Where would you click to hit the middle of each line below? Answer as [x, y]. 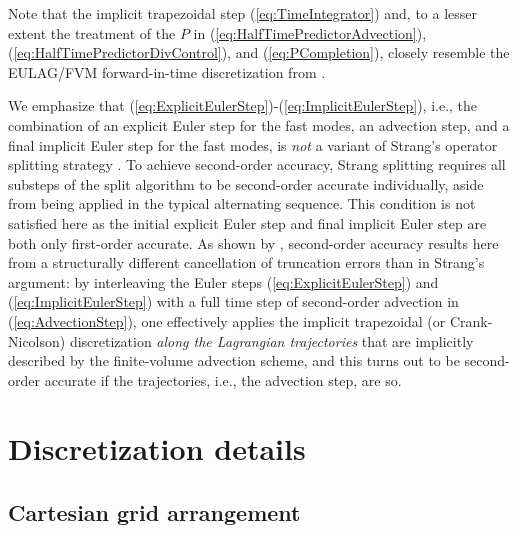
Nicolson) [37, 340]
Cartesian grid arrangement [154, 512]
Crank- [471, 320]
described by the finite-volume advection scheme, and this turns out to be [234, 360]
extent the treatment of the [92, 32]
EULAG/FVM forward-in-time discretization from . [167, 71]
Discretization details [157, 448]
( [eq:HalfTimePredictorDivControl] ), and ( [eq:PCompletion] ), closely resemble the [259, 52]
